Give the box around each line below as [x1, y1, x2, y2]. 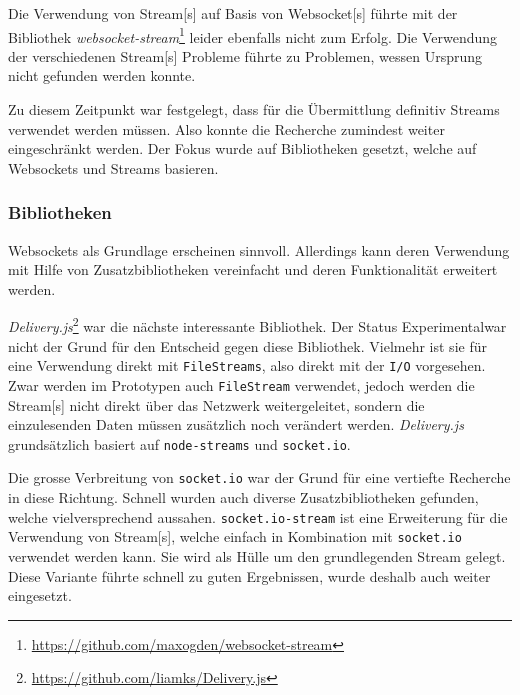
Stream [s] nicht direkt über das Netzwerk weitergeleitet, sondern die [8, 394, 425, 415]
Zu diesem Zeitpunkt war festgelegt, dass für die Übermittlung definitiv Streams [8, 99, 500, 120]
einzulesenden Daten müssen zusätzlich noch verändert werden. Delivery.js [8, 414, 464, 435]
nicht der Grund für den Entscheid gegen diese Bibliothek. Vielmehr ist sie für [8, 335, 487, 356]
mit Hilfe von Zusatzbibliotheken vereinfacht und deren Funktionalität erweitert [8, 259, 498, 280]
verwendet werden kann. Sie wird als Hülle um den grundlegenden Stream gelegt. [8, 545, 506, 566]
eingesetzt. [8, 585, 72, 606]
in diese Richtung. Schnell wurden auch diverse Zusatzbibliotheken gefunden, [8, 487, 479, 508]
